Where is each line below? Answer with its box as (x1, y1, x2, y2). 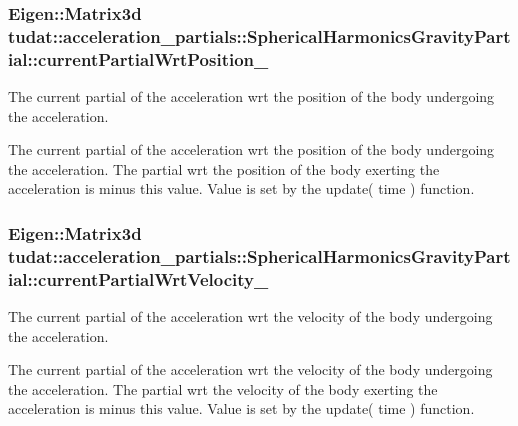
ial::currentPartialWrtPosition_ (8, 46, 269, 71)
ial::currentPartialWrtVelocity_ (8, 266, 269, 291)
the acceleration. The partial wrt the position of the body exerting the (8, 158, 440, 179)
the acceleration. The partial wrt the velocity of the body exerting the (8, 378, 438, 399)
